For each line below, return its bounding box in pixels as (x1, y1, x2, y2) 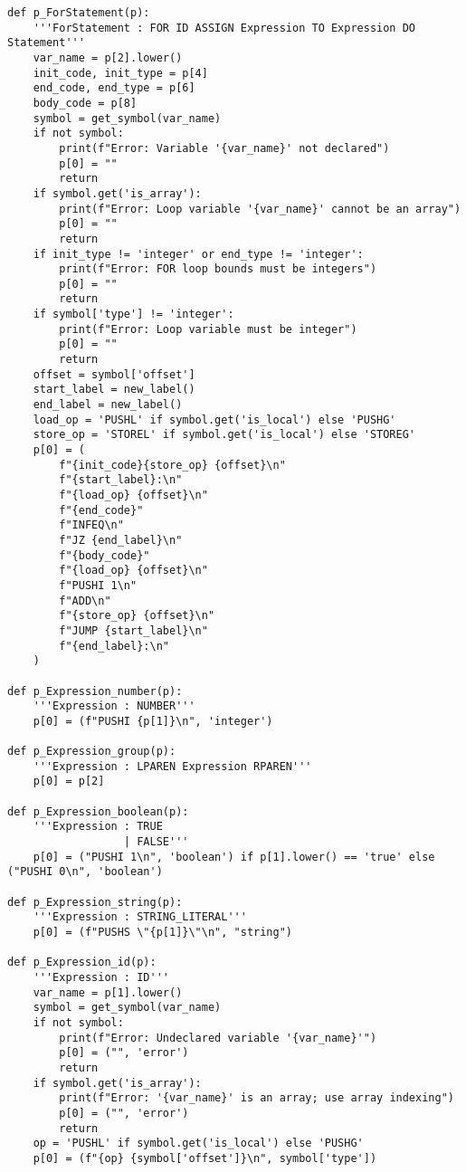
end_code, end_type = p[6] (33, 81, 195, 95)
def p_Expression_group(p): (7, 745, 176, 758)
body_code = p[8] (33, 96, 138, 110)
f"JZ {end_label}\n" (59, 533, 183, 547)
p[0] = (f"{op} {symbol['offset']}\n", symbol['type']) (33, 1151, 377, 1165)
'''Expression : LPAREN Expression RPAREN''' (33, 759, 312, 773)
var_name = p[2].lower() (33, 51, 183, 64)
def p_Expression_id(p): (7, 956, 157, 969)
